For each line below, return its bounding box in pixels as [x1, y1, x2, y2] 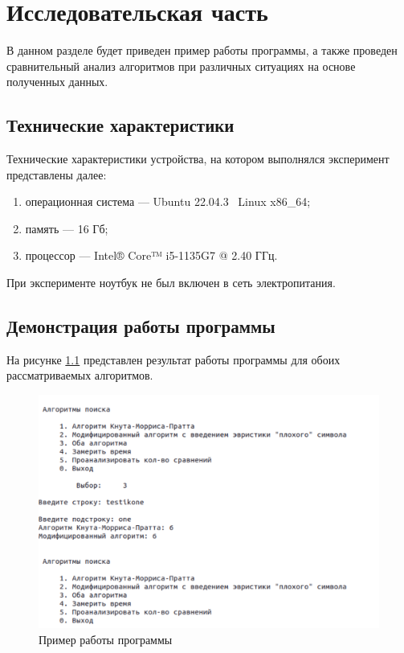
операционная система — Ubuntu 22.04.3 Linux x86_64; [25, 193, 311, 210]
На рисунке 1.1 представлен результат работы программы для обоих [6, 351, 341, 368]
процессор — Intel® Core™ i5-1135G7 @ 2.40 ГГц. [25, 247, 278, 264]
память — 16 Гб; [25, 220, 108, 236]
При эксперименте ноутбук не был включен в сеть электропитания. [6, 274, 336, 291]
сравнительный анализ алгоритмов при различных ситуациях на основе [6, 57, 356, 74]
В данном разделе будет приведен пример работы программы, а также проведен [6, 42, 398, 59]
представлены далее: [6, 166, 107, 183]
